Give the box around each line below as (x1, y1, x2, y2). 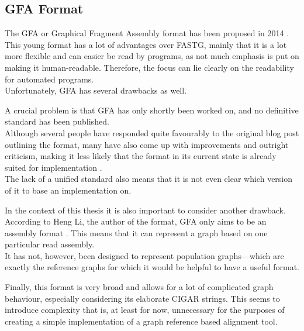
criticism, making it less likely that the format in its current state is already (5, 150, 277, 162)
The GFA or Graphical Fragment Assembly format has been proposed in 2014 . (5, 27, 289, 39)
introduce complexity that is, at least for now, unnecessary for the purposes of (5, 304, 285, 316)
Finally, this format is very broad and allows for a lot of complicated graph (5, 281, 274, 293)
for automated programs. (5, 73, 94, 85)
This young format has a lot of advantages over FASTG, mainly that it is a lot (5, 38, 287, 50)
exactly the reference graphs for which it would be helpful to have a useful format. (5, 261, 299, 273)
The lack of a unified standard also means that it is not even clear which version (5, 173, 293, 185)
